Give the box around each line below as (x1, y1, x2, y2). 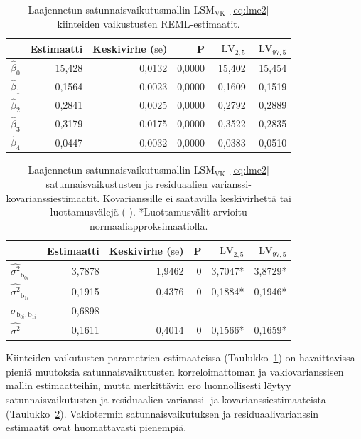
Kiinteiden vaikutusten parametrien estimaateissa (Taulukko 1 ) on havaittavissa (6, 350, 355, 365)
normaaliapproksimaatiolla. (90, 218, 208, 233)
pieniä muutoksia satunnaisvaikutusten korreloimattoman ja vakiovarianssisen (6, 364, 344, 379)
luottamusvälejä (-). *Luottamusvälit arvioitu (50, 204, 247, 219)
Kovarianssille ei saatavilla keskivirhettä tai (102, 190, 291, 205)
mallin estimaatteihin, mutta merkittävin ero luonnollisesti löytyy (6, 378, 291, 393)
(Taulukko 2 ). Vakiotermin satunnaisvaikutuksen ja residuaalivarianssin (6, 406, 319, 421)
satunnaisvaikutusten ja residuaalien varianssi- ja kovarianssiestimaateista (6, 391, 326, 406)
